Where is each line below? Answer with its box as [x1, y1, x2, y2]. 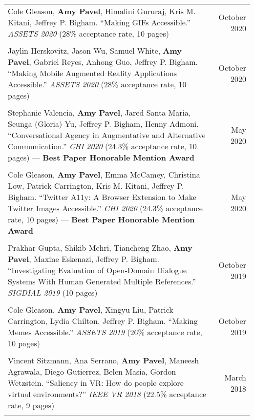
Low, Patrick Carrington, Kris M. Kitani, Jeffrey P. [8, 180, 184, 191]
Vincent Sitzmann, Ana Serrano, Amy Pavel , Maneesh [8, 355, 199, 366]
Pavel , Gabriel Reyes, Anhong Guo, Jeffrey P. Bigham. [8, 56, 198, 67]
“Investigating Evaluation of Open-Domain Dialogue [8, 264, 187, 276]
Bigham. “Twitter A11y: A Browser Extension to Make [8, 191, 196, 202]
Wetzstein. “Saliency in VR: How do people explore [8, 377, 184, 388]
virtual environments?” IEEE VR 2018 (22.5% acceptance [8, 388, 207, 400]
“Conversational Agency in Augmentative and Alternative [8, 129, 206, 140]
